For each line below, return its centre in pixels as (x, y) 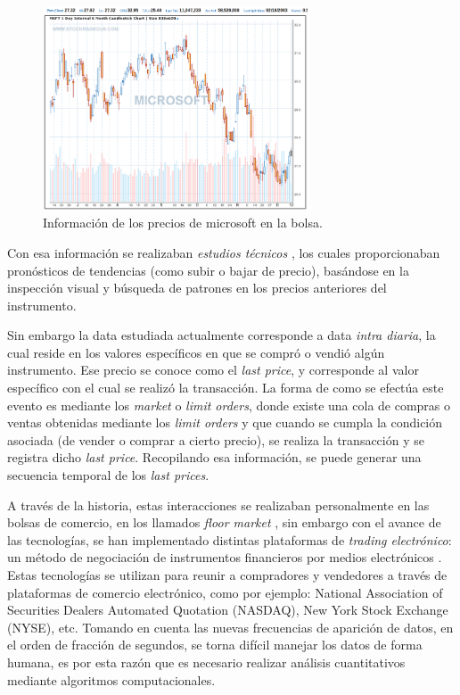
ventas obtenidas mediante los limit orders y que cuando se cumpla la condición (225, 422)
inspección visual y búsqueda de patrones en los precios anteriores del (197, 288)
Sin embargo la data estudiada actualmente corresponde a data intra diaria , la (222, 335)
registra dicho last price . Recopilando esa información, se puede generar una (214, 457)
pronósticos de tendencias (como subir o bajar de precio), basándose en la (208, 270)
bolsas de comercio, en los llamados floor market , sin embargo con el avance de (224, 522)
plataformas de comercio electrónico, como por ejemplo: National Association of (225, 592)
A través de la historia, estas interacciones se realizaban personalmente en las (218, 505)
